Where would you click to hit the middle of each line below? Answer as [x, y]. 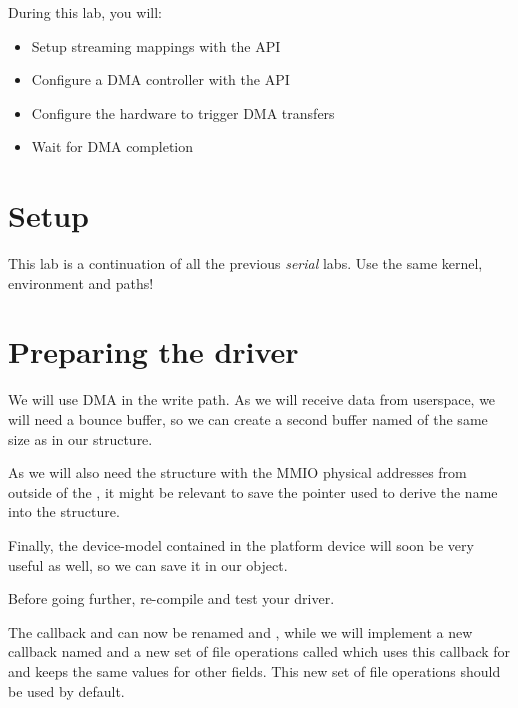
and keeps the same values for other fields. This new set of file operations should [254, 670]
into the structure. [64, 511]
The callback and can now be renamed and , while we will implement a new [240, 631]
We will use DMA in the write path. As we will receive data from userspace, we [252, 399]
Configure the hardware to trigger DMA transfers [183, 112]
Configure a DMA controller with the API [160, 79]
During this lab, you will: [85, 12]
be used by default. [66, 690]
